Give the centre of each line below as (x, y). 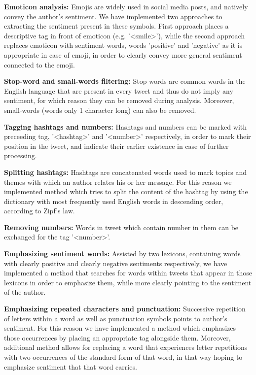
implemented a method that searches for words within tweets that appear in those (128, 273)
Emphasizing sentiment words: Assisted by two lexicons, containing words (122, 254)
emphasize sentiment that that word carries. (71, 366)
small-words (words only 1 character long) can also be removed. (100, 110)
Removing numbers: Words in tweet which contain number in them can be (121, 227)
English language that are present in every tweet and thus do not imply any (119, 90)
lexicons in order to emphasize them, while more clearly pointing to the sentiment (128, 282)
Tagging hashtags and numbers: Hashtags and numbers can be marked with (125, 126)
